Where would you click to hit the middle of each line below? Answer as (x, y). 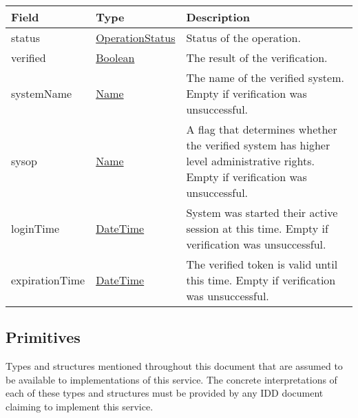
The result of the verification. (257, 58)
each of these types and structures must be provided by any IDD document (165, 393)
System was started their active (262, 212)
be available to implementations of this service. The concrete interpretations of (171, 379)
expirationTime (48, 280)
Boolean (115, 58)
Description (218, 17)
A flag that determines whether (262, 129)
